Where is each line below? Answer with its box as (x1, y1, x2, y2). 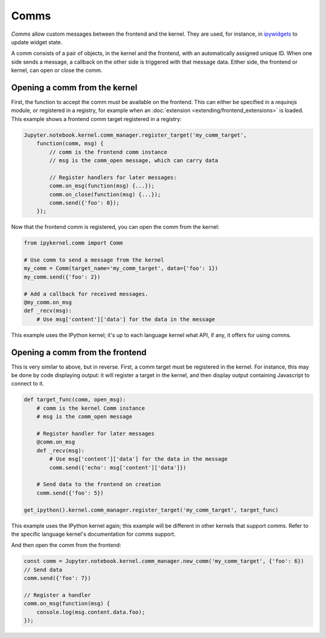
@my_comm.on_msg (24, 299, 72, 306)
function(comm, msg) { (36, 140, 104, 147)
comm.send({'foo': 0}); (49, 199, 120, 206)
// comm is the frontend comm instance (49, 148, 167, 156)
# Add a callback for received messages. (24, 291, 149, 297)
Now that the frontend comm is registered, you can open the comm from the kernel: (11, 223, 220, 231)
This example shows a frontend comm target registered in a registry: (11, 115, 182, 122)
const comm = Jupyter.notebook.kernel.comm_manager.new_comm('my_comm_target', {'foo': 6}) (24, 557, 304, 565)
